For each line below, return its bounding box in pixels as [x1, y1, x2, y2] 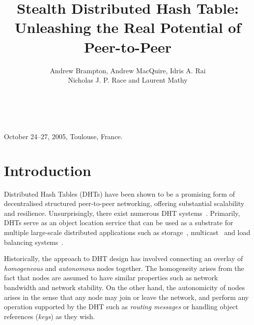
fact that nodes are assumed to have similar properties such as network [4, 272, 218, 283]
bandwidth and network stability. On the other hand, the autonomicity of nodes [4, 282, 245, 292]
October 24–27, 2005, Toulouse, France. [4, 131, 123, 141]
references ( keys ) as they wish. [4, 311, 95, 321]
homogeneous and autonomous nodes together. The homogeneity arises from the [4, 263, 244, 273]
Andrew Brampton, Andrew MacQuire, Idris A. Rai [50, 65, 206, 75]
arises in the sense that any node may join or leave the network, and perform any [4, 292, 249, 302]
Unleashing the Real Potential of [14, 17, 241, 37]
